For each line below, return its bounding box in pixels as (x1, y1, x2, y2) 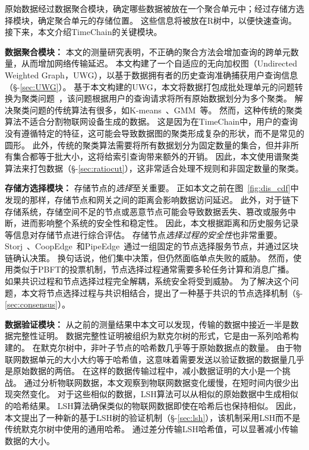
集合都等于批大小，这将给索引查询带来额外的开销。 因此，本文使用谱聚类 (12, 150, 299, 163)
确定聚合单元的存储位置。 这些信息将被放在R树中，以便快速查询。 (37, 14, 297, 26)
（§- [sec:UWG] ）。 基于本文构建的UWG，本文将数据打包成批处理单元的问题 (5, 80, 295, 93)
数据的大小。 (5, 434, 55, 446)
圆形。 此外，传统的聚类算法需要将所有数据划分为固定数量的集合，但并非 (5, 138, 291, 151)
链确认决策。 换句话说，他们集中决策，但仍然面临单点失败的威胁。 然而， (5, 251, 294, 264)
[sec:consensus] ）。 (5, 298, 70, 310)
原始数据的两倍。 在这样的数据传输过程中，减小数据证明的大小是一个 (12, 365, 282, 377)
